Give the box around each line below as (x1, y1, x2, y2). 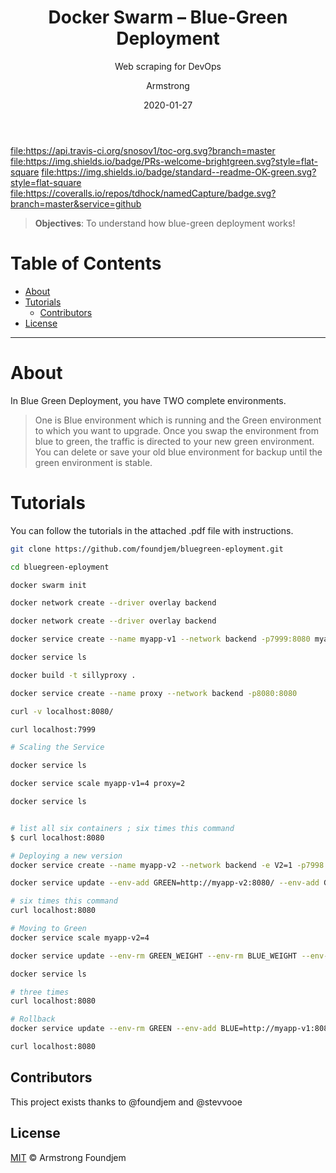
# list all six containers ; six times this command (10, 823, 235, 833)
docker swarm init (10, 580, 87, 590)
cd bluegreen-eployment (10, 562, 110, 572)
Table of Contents (10, 252, 162, 275)
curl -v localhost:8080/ (10, 706, 114, 716)
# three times (10, 987, 70, 997)
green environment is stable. (34, 456, 153, 468)
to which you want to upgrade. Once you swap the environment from (34, 424, 320, 436)
